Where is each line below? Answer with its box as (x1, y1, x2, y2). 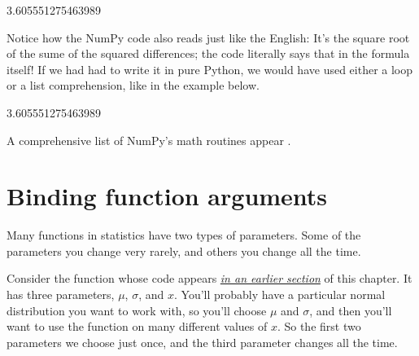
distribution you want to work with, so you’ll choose (7, 301, 267, 319)
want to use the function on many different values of (7, 318, 268, 335)
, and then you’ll (309, 301, 392, 319)
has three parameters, (7, 286, 115, 303)
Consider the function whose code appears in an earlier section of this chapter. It (7, 270, 412, 287)
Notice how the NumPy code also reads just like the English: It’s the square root (7, 29, 410, 46)
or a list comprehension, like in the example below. (7, 77, 260, 94)
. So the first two (277, 318, 361, 335)
